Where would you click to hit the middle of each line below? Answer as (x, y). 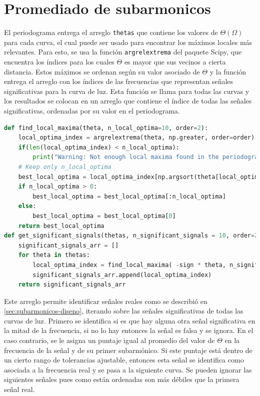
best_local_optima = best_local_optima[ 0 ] (104, 216)
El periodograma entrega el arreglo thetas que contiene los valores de (111, 32)
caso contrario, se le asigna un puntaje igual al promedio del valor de (109, 340)
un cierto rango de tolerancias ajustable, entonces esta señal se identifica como (124, 360)
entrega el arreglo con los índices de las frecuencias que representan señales (119, 81)
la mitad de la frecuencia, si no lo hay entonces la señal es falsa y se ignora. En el (129, 330)
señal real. (19, 389)
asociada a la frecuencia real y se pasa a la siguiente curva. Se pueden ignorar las (128, 369)
